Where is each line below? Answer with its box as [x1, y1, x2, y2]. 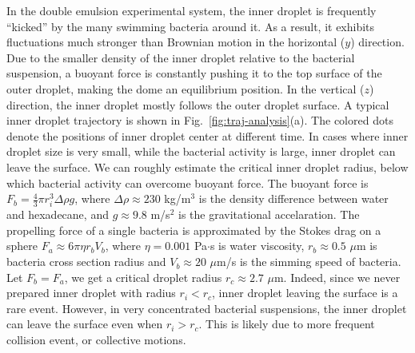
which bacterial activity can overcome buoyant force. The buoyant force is [6, 174, 369, 191]
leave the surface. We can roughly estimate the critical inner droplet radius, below [6, 158, 409, 175]
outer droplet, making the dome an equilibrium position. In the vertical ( [6, 80, 365, 97]
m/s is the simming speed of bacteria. [217, 253, 401, 270]
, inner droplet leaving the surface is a [212, 284, 398, 301]
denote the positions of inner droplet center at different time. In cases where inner [6, 127, 409, 144]
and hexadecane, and [6, 206, 109, 223]
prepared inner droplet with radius [6, 284, 176, 301]
